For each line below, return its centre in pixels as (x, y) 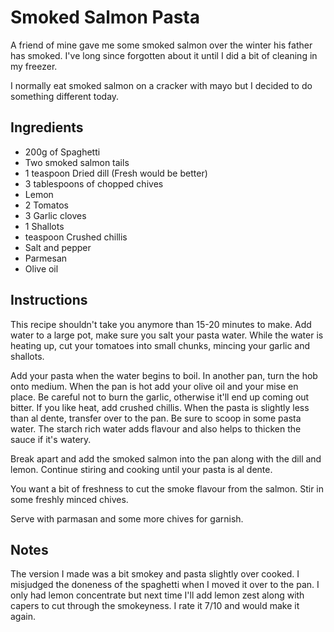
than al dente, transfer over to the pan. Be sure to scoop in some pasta (156, 418)
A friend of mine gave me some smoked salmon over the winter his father (161, 45)
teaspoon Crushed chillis (76, 237)
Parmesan (46, 258)
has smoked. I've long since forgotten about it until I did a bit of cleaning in (164, 55)
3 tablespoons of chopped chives (94, 183)
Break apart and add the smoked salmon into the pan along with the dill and (166, 458)
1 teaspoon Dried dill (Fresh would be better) (116, 173)
